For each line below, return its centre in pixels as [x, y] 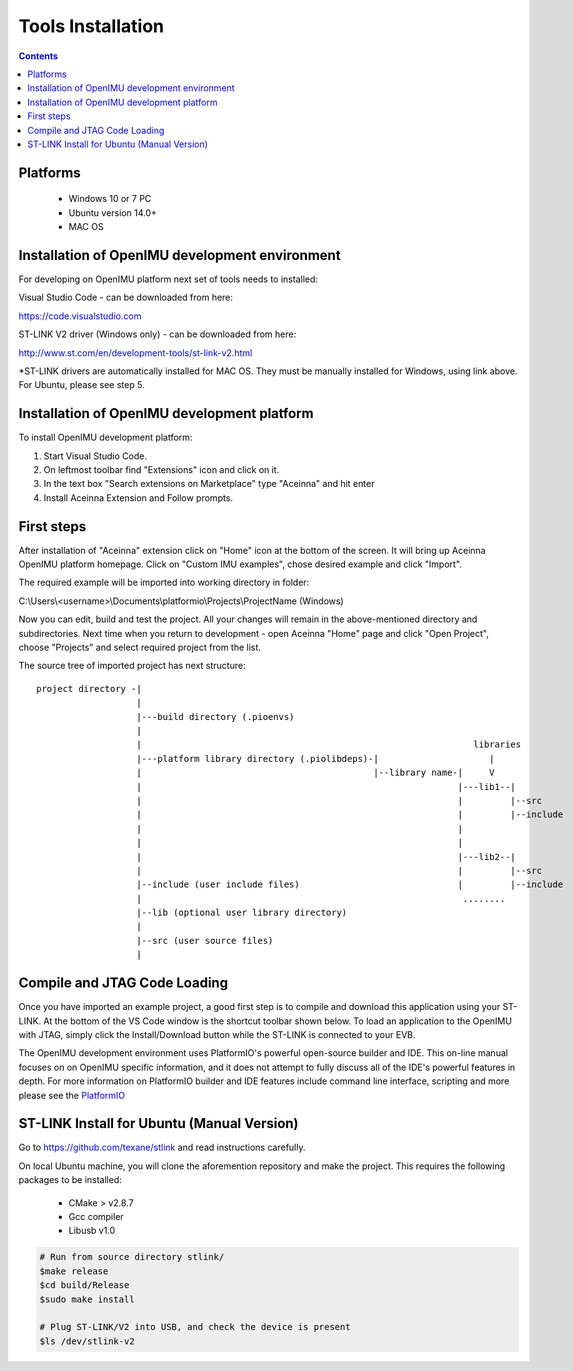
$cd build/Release [84, 1285]
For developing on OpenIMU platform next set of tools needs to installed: [168, 279]
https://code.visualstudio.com [80, 316]
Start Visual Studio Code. [95, 456]
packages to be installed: [70, 1180]
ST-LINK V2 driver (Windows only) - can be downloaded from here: [157, 334]
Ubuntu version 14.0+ [112, 212]
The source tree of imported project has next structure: [132, 666]
